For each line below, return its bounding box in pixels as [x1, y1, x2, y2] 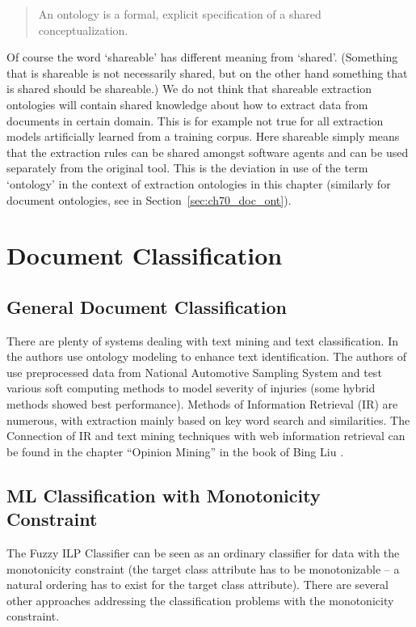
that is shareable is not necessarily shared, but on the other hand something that [6, 64, 408, 81]
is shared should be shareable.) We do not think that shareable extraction [6, 80, 372, 97]
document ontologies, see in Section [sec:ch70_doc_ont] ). [6, 191, 292, 208]
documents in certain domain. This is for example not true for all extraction [6, 112, 384, 129]
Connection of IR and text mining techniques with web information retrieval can [6, 427, 405, 444]
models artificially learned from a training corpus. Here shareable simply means [6, 128, 400, 145]
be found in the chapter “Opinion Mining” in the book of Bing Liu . [6, 443, 344, 460]
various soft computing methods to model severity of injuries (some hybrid [6, 379, 376, 396]
